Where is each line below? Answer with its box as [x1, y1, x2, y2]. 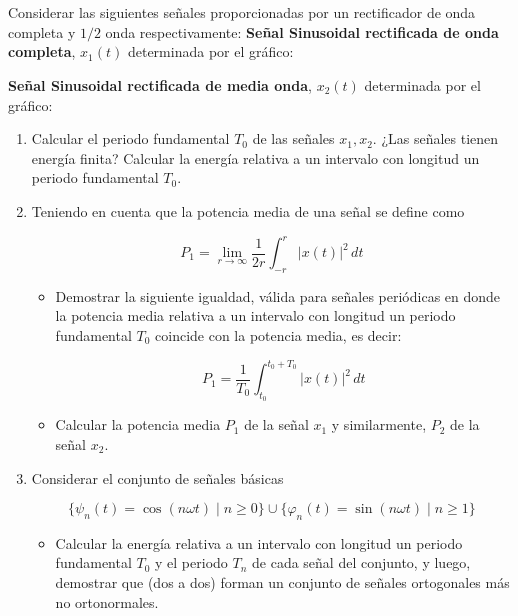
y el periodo [155, 552, 228, 573]
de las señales [252, 128, 335, 149]
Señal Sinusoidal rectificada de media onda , [8, 74, 312, 95]
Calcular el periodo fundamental [31, 128, 230, 149]
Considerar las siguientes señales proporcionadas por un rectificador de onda [8, 2, 476, 23]
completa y [8, 21, 76, 42]
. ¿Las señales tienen [372, 128, 499, 149]
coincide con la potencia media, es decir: [155, 325, 402, 346]
